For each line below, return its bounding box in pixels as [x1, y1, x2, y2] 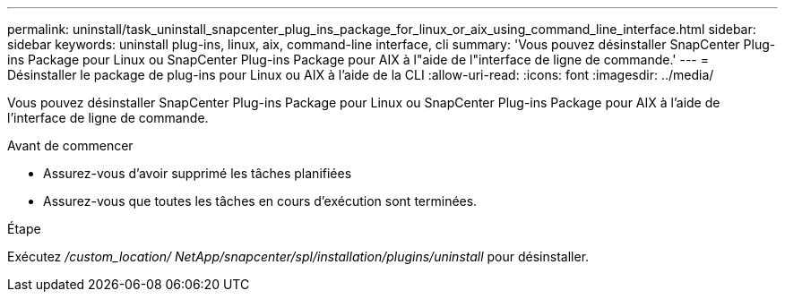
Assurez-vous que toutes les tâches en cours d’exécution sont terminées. [43, 193, 478, 209]
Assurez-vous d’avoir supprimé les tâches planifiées [43, 166, 352, 181]
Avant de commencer [7, 138, 134, 153]
